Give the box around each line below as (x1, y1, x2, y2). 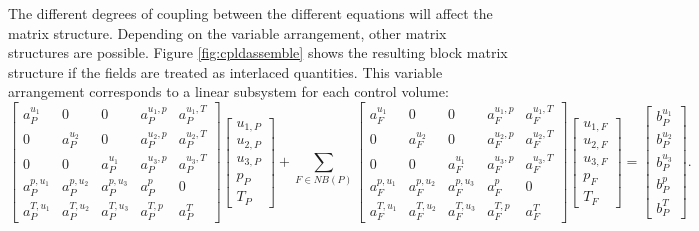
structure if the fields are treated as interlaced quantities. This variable (8, 61, 443, 82)
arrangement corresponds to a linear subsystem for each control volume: (8, 81, 449, 102)
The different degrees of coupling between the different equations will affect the (8, 3, 493, 23)
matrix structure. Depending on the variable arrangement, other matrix (8, 22, 447, 43)
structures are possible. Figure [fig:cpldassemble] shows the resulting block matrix (8, 42, 508, 63)
